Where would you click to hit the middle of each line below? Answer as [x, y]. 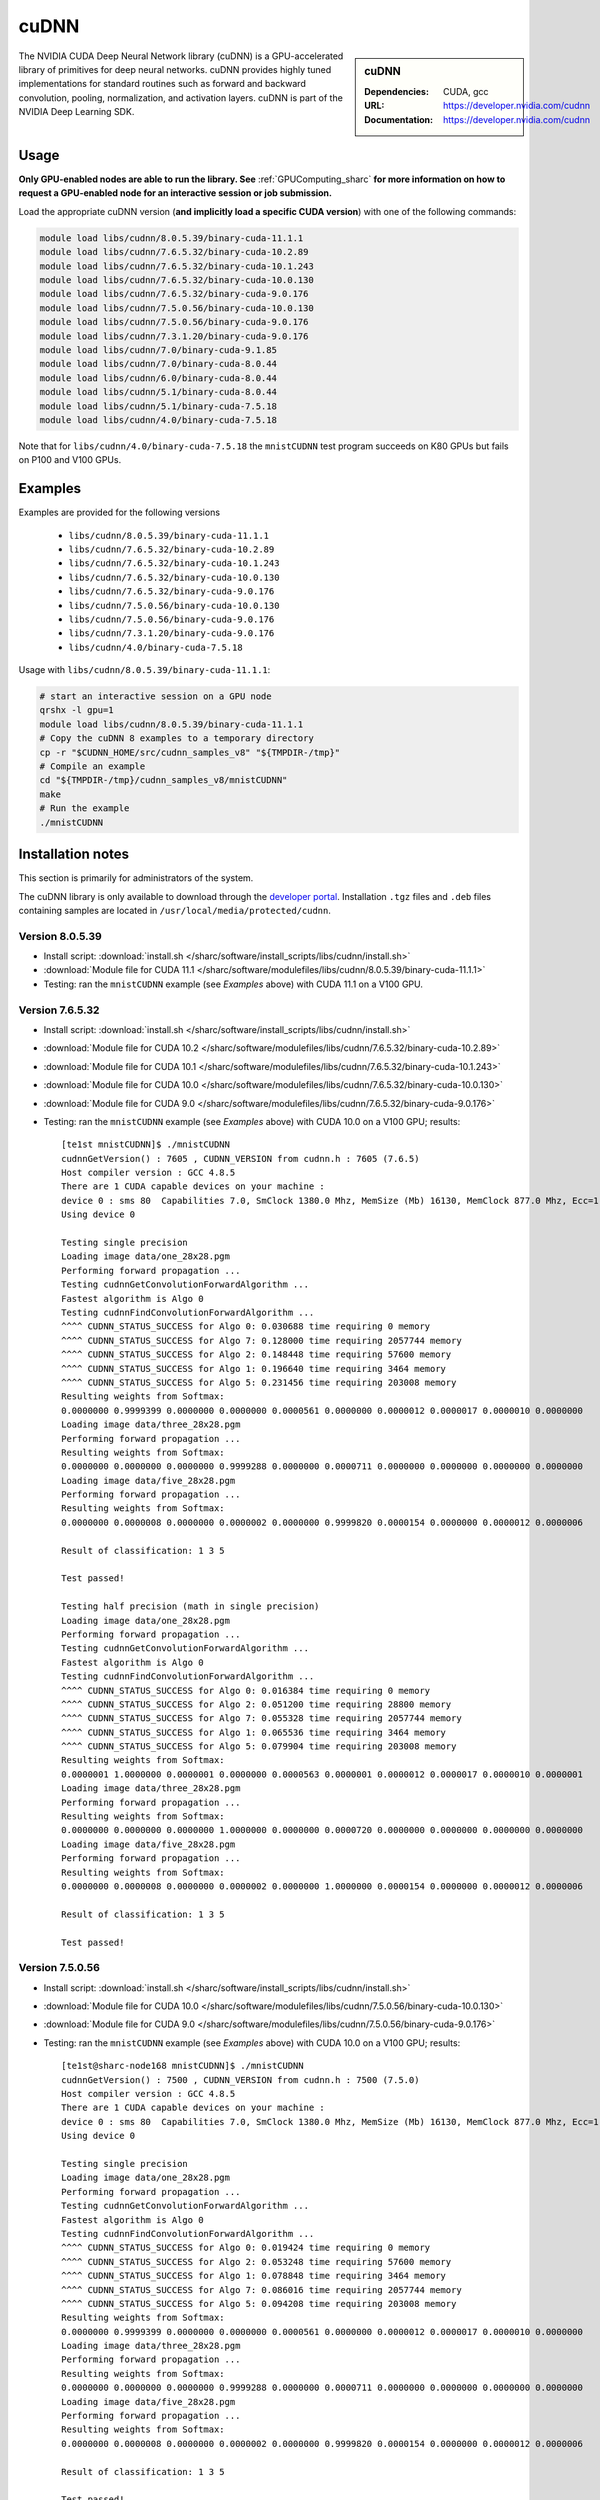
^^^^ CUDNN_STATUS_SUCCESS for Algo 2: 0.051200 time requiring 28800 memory [256, 1704]
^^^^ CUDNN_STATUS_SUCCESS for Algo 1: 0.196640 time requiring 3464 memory [254, 1368]
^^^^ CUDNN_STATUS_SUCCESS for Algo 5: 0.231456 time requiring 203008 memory [259, 1382]
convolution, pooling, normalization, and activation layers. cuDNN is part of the [181, 97]
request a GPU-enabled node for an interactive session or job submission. [175, 193]
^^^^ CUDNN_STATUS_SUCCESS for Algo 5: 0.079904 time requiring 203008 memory [259, 1746]
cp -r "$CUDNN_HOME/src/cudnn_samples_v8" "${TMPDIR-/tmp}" [190, 752]
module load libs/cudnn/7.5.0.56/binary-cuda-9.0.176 [174, 322]
